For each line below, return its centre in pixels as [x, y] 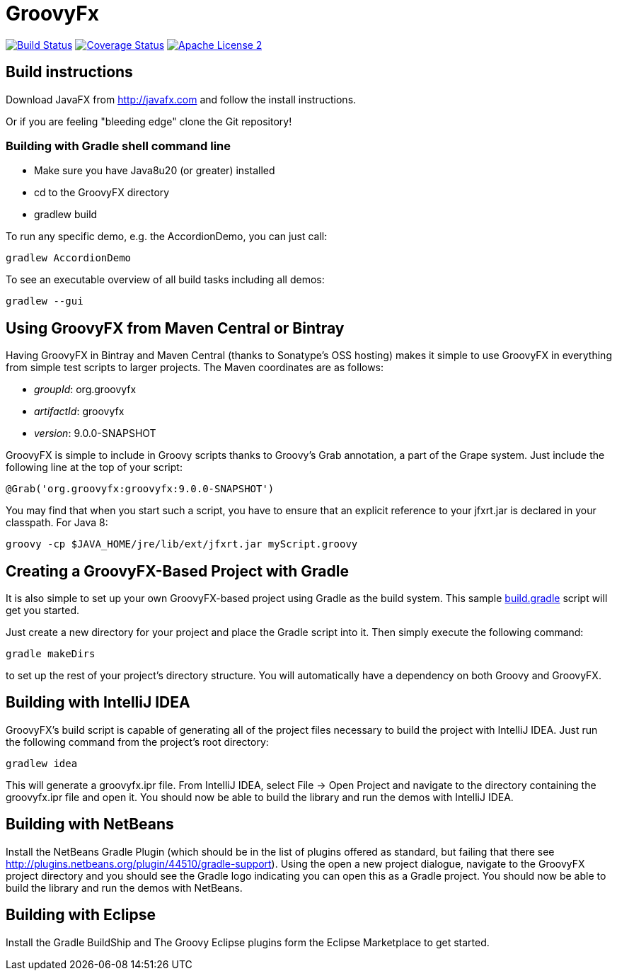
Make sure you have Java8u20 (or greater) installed [155, 171]
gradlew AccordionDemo [69, 258]
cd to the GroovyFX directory [102, 193]
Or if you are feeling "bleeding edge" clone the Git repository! [149, 121]
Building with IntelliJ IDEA [98, 703]
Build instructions [69, 72]
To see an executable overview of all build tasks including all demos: [165, 280]
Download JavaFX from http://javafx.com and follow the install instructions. [181, 99]
